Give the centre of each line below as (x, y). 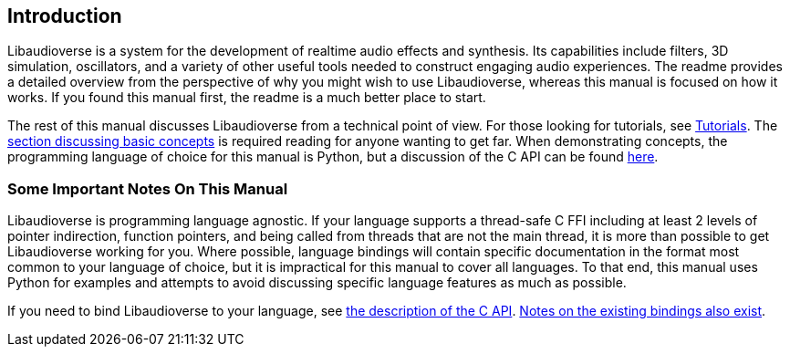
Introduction (65, 16)
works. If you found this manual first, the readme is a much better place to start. (247, 98)
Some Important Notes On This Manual (148, 188)
